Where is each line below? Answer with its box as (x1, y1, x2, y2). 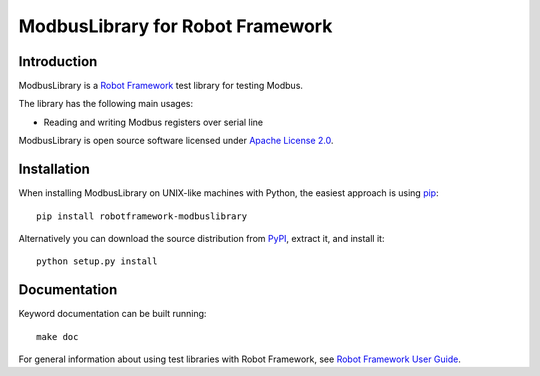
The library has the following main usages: (18, 98, 194, 110)
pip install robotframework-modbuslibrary (36, 210, 248, 222)
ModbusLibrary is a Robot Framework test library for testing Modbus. (18, 80, 304, 92)
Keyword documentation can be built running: (18, 308, 207, 320)
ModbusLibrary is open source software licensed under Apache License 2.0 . (18, 135, 334, 147)
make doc (36, 331, 79, 342)
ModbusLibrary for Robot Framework (18, 15, 333, 37)
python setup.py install (36, 256, 158, 267)
